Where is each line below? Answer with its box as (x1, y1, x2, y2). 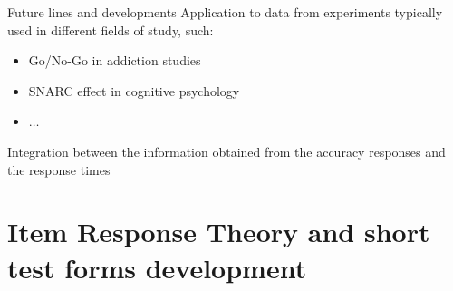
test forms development (7, 248, 307, 286)
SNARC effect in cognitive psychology (28, 81, 240, 100)
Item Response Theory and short (7, 213, 430, 250)
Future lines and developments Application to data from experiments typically (7, 3, 443, 21)
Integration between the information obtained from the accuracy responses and (7, 141, 446, 160)
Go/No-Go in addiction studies (28, 51, 201, 70)
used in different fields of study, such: (7, 20, 214, 39)
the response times (7, 160, 111, 179)
